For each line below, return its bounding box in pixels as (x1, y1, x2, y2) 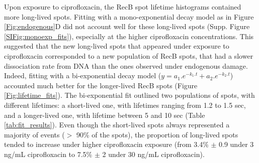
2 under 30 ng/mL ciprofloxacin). (102, 148, 205, 159)
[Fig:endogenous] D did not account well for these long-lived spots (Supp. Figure (4, 21, 250, 32)
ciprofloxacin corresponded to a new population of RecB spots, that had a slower (4, 50, 253, 61)
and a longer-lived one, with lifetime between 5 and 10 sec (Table (4, 109, 205, 120)
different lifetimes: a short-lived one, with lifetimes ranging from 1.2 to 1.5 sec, (4, 99, 246, 110)
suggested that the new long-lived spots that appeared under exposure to (4, 41, 229, 51)
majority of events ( (4, 129, 65, 139)
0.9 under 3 (219, 139, 254, 149)
